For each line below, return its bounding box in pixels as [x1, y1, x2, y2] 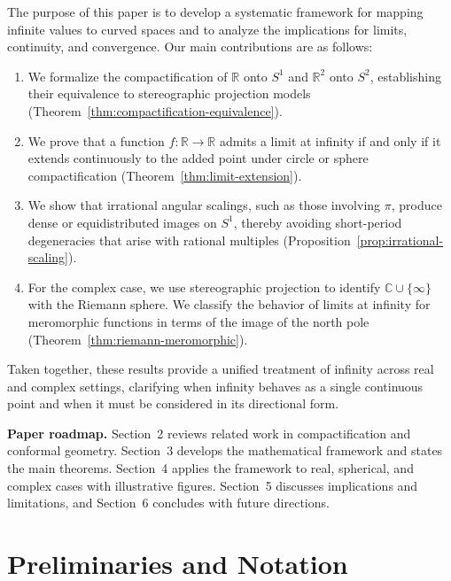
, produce [391, 196, 442, 214]
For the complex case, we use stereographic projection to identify [27, 277, 381, 296]
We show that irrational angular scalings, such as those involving [27, 196, 381, 214]
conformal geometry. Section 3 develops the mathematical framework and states [7, 441, 443, 460]
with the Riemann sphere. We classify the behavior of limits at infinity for [27, 295, 431, 314]
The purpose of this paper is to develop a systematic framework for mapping [7, 3, 424, 20]
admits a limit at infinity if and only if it [219, 131, 441, 150]
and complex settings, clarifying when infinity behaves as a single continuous [7, 376, 424, 395]
